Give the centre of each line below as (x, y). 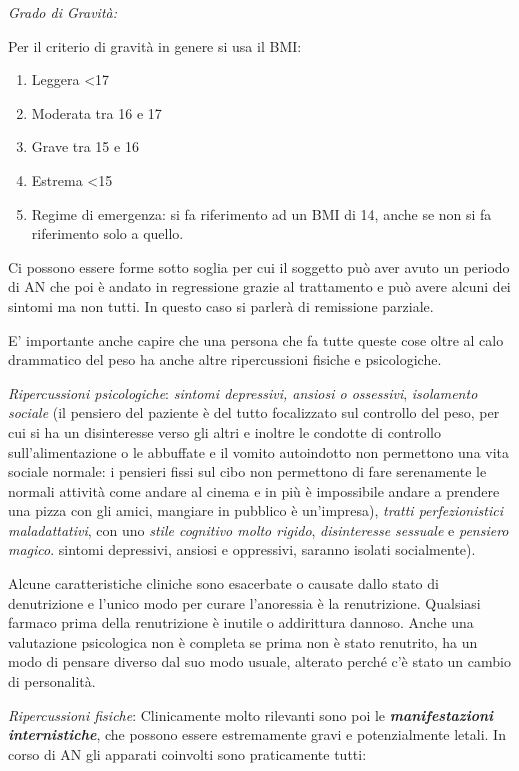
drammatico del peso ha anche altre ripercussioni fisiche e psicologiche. (225, 359)
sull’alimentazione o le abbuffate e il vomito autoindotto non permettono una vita (259, 451)
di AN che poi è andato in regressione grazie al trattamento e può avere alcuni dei (259, 286)
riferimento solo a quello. (107, 233)
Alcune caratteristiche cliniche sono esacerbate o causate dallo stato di (223, 583)
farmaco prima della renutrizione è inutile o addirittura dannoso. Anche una (241, 622)
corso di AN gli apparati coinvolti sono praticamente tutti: (187, 753)
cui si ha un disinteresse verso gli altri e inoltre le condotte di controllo (225, 431)
